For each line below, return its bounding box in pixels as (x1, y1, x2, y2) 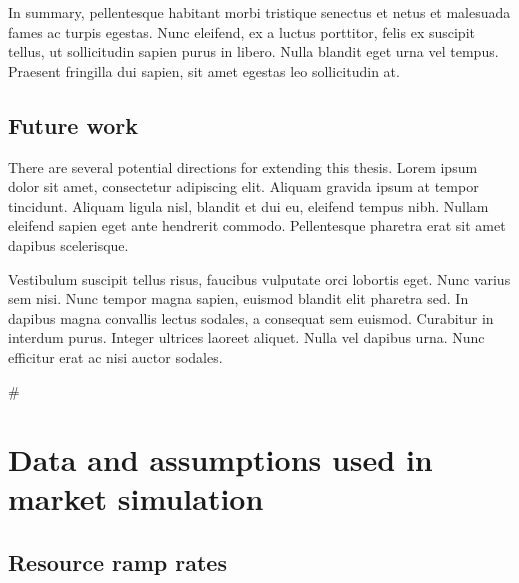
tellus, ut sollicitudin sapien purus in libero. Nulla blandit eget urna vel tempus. (8, 41, 499, 62)
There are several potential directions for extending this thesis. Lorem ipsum (8, 156, 478, 177)
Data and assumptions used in (8, 439, 433, 480)
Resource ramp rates (8, 547, 227, 578)
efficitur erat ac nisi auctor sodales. (8, 346, 223, 367)
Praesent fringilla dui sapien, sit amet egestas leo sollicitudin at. (8, 60, 400, 81)
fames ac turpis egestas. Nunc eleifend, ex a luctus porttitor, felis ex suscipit (8, 21, 475, 42)
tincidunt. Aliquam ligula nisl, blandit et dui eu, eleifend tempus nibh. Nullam (8, 195, 489, 216)
